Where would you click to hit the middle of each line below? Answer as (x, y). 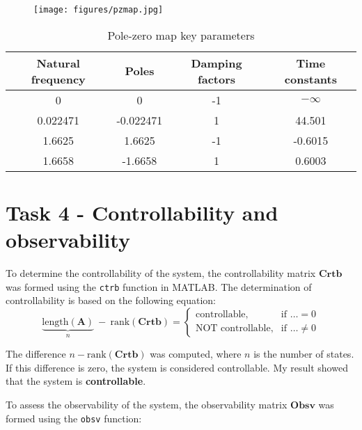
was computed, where (196, 354)
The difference (36, 354)
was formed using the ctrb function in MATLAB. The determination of (159, 286)
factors (217, 79)
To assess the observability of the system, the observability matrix (147, 405)
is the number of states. (304, 354)
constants (310, 79)
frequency (58, 79)
